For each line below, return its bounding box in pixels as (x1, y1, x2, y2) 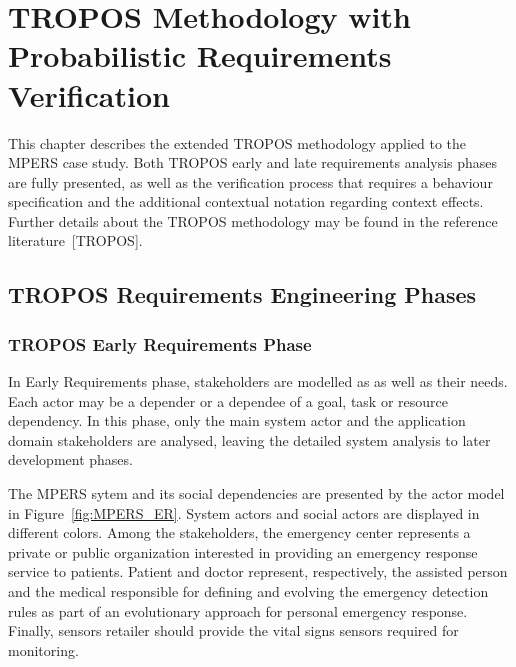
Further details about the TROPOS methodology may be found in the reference (8, 210, 498, 231)
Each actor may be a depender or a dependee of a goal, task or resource (8, 390, 448, 411)
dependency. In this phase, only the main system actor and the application (8, 410, 466, 431)
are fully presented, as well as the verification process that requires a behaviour (8, 171, 493, 192)
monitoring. (8, 639, 79, 660)
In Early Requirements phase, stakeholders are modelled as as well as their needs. (8, 371, 508, 392)
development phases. (8, 449, 133, 470)
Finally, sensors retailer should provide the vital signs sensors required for (8, 620, 459, 641)
